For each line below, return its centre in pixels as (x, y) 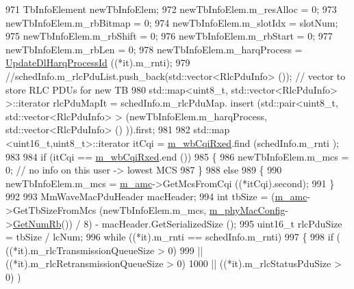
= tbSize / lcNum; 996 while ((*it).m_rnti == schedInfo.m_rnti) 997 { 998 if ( (173, 237)
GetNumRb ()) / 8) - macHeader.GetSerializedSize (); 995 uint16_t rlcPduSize (177, 223)
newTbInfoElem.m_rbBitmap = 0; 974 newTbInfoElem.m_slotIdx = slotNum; (172, 22)
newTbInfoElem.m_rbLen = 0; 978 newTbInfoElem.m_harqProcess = (154, 49)
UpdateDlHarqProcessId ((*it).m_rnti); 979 (98, 63)
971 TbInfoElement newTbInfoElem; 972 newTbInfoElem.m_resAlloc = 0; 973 (171, 9)
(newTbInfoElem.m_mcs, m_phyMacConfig (192, 209)
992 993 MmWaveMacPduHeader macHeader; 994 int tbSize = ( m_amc (156, 196)
